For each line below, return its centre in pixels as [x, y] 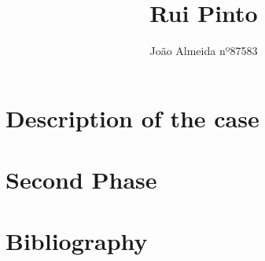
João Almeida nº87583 [204, 51]
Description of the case [132, 118]
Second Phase [81, 180]
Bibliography [77, 241]
